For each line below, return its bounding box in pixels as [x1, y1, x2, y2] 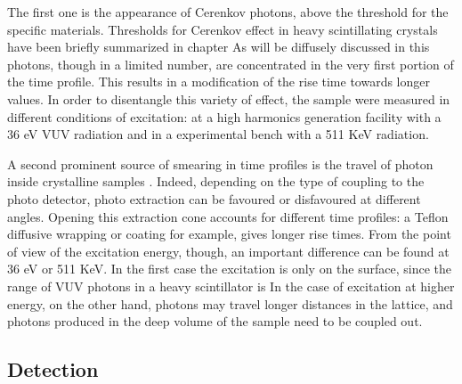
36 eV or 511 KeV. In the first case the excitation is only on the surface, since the [7, 259, 451, 278]
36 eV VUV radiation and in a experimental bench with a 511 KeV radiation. [7, 125, 429, 143]
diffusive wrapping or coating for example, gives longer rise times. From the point [7, 225, 451, 243]
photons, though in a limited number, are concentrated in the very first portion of [7, 54, 454, 73]
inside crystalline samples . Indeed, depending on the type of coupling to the [7, 172, 425, 191]
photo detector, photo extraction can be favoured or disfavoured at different [7, 189, 421, 208]
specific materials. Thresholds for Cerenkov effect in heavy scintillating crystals [7, 20, 438, 38]
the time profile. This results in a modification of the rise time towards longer [7, 72, 431, 91]
